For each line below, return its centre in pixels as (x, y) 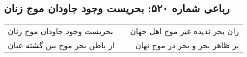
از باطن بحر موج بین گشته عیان (61, 45)
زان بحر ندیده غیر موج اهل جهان (184, 31)
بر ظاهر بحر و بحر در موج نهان (187, 45)
